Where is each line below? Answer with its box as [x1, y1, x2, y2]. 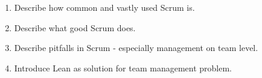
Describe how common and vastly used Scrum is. [14, 1, 195, 13]
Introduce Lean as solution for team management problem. [14, 61, 232, 74]
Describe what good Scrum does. [14, 21, 136, 34]
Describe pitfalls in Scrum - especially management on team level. [14, 41, 258, 54]
